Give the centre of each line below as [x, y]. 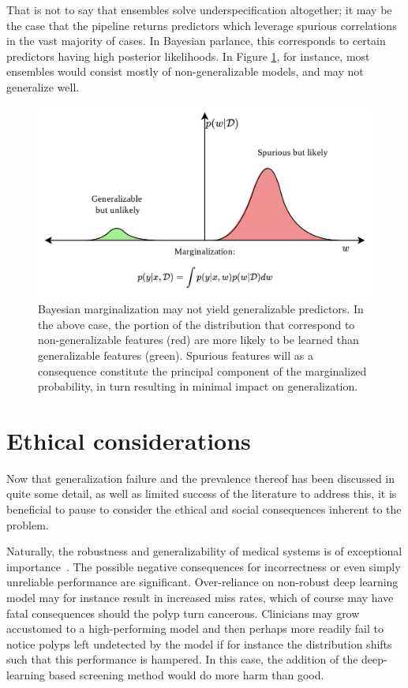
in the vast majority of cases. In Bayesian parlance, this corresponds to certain [196, 41]
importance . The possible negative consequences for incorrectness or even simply [204, 566]
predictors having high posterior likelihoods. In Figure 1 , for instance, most [188, 56]
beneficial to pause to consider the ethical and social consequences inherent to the [204, 509]
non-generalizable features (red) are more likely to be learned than [198, 340]
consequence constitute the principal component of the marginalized [202, 370]
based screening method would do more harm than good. [186, 675]
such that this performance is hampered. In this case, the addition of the [182, 659]
